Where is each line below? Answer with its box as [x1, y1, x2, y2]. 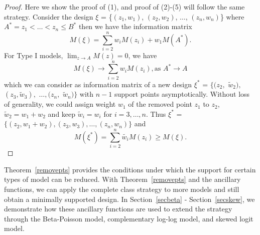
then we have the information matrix [78, 21, 192, 32]
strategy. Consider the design [4, 11, 93, 22]
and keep [48, 108, 76, 119]
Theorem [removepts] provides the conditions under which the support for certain [4, 164, 256, 174]
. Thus [146, 108, 166, 119]
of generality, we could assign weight [4, 99, 116, 109]
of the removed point [128, 99, 192, 109]
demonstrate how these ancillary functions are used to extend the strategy [4, 203, 232, 214]
